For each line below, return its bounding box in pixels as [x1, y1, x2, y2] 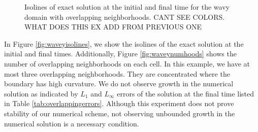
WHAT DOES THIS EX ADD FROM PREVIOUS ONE [24, 21, 202, 32]
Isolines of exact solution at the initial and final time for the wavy [24, 2, 230, 12]
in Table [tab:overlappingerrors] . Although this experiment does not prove [4, 98, 234, 109]
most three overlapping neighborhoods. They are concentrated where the [4, 68, 230, 79]
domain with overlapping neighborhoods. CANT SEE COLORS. [24, 11, 225, 22]
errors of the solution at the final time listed [117, 88, 254, 98]
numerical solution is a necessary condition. [4, 118, 139, 128]
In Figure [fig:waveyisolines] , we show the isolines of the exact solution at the [4, 38, 244, 49]
